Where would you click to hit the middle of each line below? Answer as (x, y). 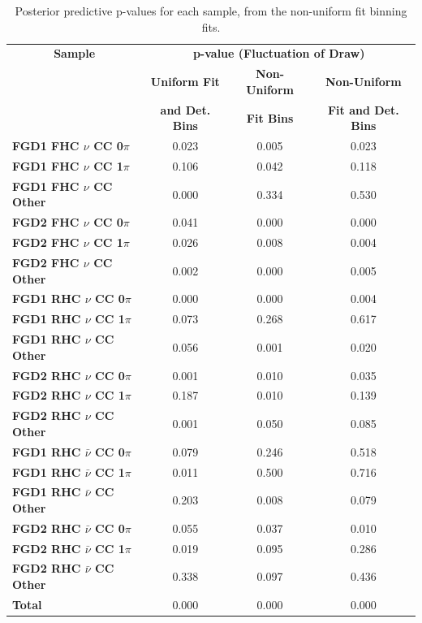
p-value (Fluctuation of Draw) (279, 53)
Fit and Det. (363, 109)
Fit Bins (270, 117)
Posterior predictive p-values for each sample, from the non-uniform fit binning (211, 11)
